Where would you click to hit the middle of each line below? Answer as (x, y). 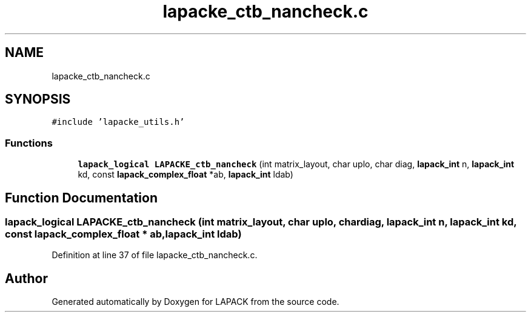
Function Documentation (81, 198)
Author (26, 278)
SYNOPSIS (38, 99)
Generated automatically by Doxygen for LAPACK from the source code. (195, 302)
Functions (29, 143)
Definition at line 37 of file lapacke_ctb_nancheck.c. (155, 255)
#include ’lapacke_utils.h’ (118, 122)
